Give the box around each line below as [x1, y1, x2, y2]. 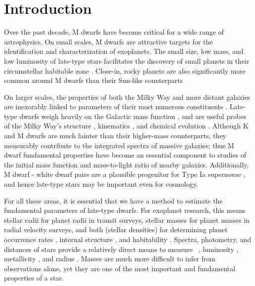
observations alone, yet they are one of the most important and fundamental [4, 263, 236, 273]
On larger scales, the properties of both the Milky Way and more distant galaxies [4, 91, 251, 102]
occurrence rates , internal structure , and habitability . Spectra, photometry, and [4, 234, 252, 244]
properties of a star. [4, 273, 64, 283]
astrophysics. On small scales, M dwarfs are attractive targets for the [4, 36, 213, 46]
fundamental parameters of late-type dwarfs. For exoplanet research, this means [4, 205, 246, 215]
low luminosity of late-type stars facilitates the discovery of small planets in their [4, 55, 250, 66]
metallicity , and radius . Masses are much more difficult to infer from [4, 253, 215, 264]
